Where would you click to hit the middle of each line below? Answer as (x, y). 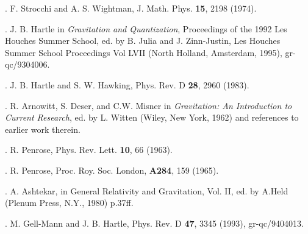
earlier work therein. (43, 129)
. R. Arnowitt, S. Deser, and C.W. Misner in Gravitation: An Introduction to (149, 105)
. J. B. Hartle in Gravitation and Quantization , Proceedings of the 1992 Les (146, 28)
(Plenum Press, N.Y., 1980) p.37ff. (69, 203)
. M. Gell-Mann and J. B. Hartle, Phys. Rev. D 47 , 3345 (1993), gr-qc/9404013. (154, 223)
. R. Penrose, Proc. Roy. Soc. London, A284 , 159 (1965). (112, 170)
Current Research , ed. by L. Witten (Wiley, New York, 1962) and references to (152, 117)
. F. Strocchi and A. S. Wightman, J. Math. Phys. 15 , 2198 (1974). (131, 8)
